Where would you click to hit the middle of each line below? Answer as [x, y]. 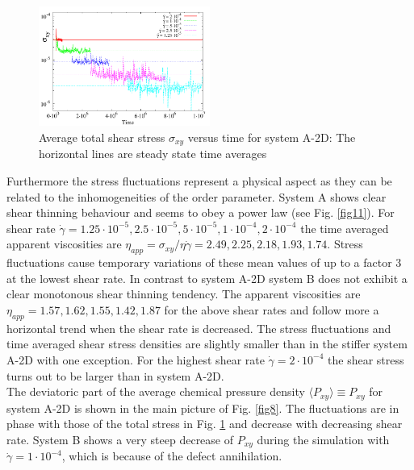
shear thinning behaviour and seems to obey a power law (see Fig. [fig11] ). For [201, 212]
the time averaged [345, 228]
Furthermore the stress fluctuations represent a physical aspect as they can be [199, 181]
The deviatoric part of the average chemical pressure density [156, 391]
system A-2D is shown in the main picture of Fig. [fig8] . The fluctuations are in [203, 408]
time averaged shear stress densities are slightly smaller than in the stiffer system [207, 344]
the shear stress [366, 359]
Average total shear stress [102, 137]
